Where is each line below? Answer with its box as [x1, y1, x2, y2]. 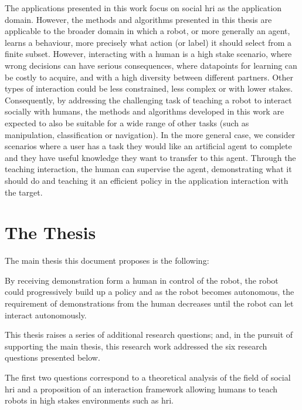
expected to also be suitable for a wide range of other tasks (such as [5, 116, 249, 129]
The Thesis [5, 220, 96, 244]
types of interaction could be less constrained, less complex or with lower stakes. [5, 82, 293, 95]
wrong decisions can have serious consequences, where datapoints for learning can [5, 59, 297, 71]
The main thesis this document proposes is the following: [5, 254, 209, 267]
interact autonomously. [5, 308, 87, 321]
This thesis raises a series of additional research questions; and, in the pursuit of [5, 328, 293, 341]
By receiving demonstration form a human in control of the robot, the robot [5, 274, 279, 286]
